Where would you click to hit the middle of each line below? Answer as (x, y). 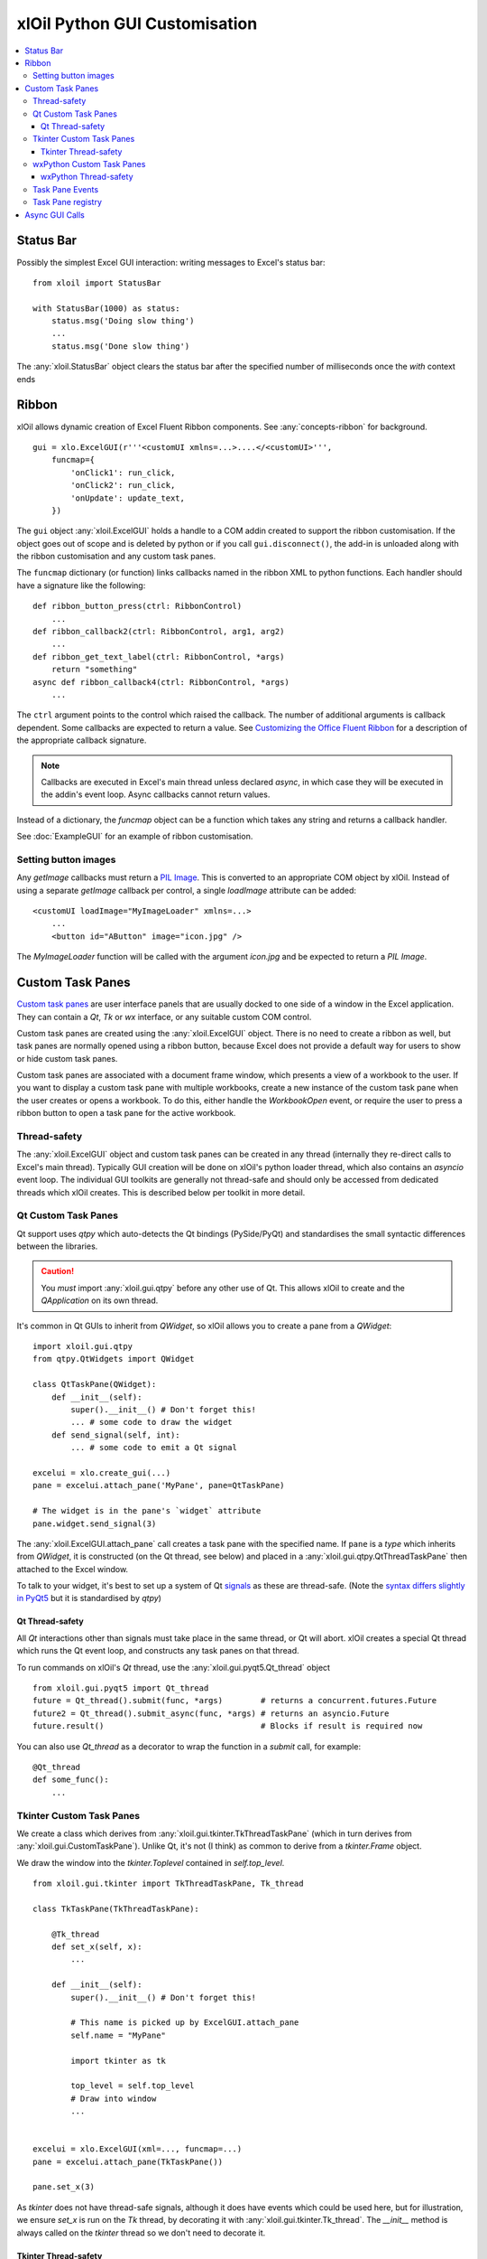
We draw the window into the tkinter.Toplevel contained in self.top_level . (151, 1862)
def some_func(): (71, 1780)
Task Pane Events (66, 189)
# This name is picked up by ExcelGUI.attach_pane (185, 2023)
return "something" (94, 670)
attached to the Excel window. (73, 1569)
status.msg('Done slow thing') (120, 346)
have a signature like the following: (81, 585)
